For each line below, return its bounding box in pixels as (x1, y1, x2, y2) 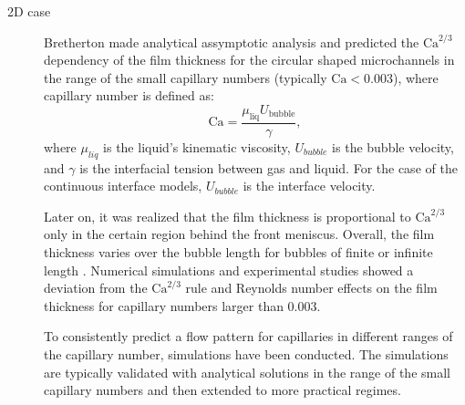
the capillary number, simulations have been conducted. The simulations (44, 344, 449, 363)
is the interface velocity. (243, 176, 376, 195)
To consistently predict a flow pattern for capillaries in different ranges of (44, 327, 453, 346)
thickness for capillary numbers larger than (44, 296, 284, 315)
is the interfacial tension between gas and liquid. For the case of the (79, 158, 458, 177)
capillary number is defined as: (44, 86, 214, 105)
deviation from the (44, 278, 148, 297)
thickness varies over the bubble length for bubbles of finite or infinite (44, 242, 433, 261)
